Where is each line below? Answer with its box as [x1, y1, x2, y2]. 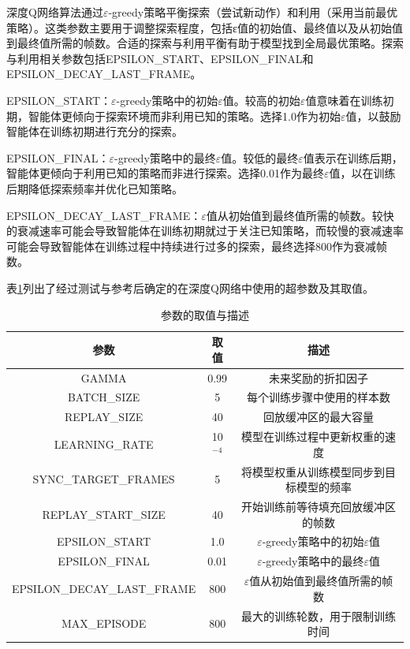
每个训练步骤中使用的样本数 [247, 389, 391, 405]
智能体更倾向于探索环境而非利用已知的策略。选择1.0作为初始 [28, 107, 341, 124]
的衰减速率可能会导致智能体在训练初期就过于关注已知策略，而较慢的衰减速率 [6, 222, 404, 239]
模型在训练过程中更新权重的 [241, 428, 386, 445]
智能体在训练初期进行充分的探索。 [6, 123, 183, 140]
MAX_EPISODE [61, 615, 147, 632]
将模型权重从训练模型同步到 [241, 463, 386, 479]
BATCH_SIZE [67, 389, 140, 405]
